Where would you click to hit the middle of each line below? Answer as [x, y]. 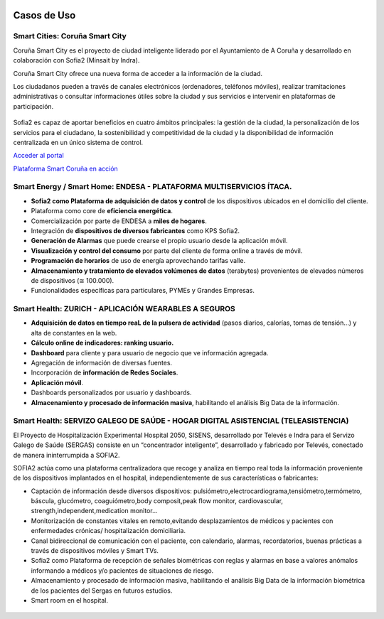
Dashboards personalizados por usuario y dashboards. [111, 393]
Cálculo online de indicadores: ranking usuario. [102, 343]
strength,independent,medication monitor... [94, 511]
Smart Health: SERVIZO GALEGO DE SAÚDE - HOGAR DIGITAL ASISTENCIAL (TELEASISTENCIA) [181, 421]
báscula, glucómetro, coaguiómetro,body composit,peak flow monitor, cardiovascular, [157, 501]
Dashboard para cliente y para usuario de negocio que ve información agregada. [150, 352]
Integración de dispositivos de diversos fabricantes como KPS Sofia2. [135, 230]
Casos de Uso [44, 15]
